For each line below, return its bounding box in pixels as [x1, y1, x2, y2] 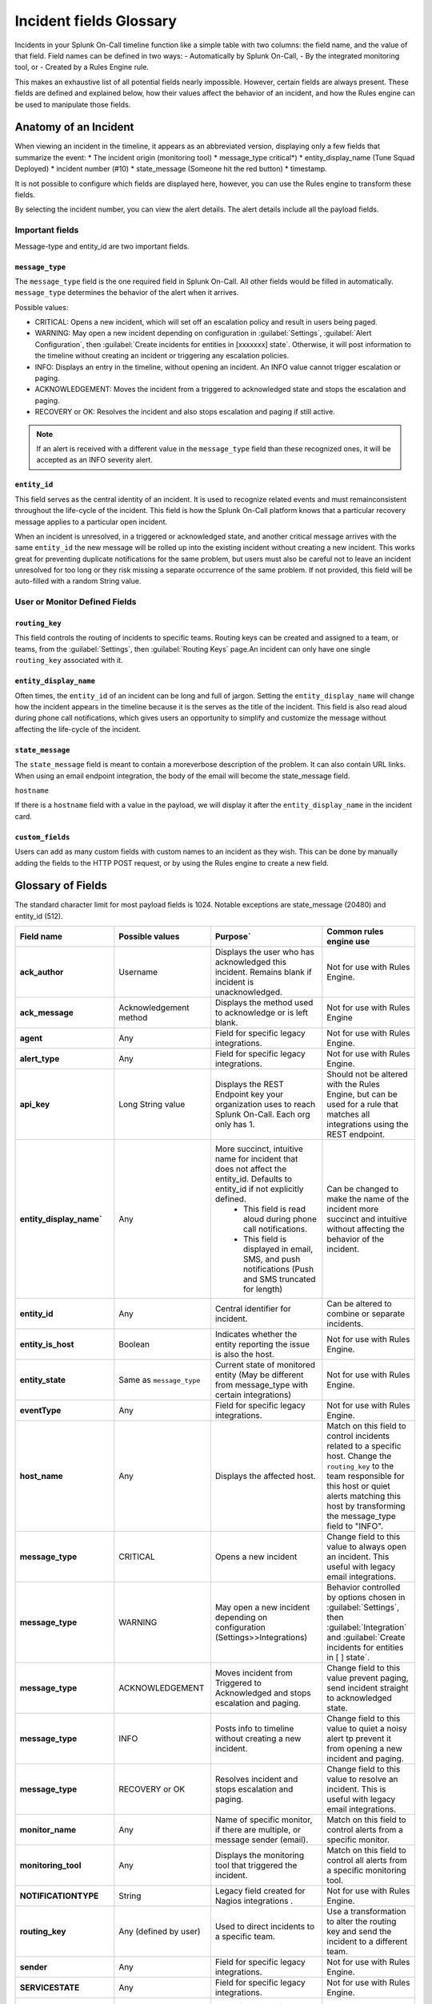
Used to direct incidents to [214, 1921, 315, 1932]
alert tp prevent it [326, 1733, 392, 1744]
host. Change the [326, 1451, 392, 1462]
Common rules [326, 926, 384, 937]
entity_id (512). [14, 911, 63, 921]
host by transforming [326, 1501, 406, 1512]
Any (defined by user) [118, 1926, 201, 1937]
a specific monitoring [326, 1865, 406, 1876]
